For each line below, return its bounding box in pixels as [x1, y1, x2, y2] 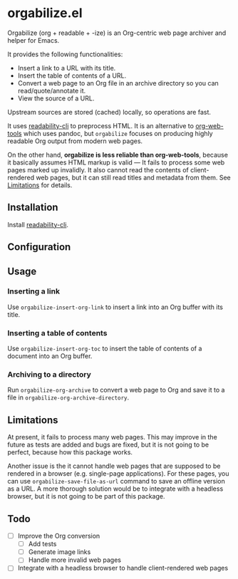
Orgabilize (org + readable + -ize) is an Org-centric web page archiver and [7, 28, 227, 37]
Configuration [7, 241, 71, 254]
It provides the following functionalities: [7, 50, 123, 58]
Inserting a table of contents [7, 328, 108, 338]
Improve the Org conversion [17, 532, 100, 541]
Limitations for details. [7, 180, 73, 189]
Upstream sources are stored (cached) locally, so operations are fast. [7, 108, 212, 116]
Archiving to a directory [7, 370, 91, 380]
